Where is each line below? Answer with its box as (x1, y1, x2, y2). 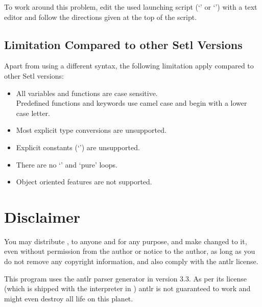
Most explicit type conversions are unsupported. (16, 125, 166, 135)
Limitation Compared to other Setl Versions (4, 36, 243, 52)
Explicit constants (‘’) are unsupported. (16, 141, 140, 152)
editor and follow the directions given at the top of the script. (4, 11, 197, 22)
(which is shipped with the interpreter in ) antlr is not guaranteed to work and (4, 283, 251, 294)
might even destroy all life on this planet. (4, 293, 133, 303)
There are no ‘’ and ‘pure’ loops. (16, 159, 117, 170)
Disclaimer (4, 206, 81, 227)
